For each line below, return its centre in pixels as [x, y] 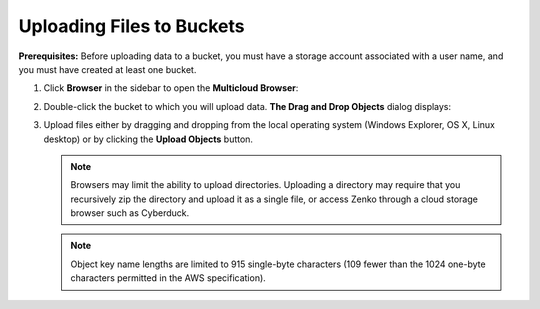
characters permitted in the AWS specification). [168, 278]
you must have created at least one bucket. [107, 69]
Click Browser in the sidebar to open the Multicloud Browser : [171, 88]
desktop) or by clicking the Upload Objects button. [148, 139]
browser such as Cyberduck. [130, 213]
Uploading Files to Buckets [131, 26]
